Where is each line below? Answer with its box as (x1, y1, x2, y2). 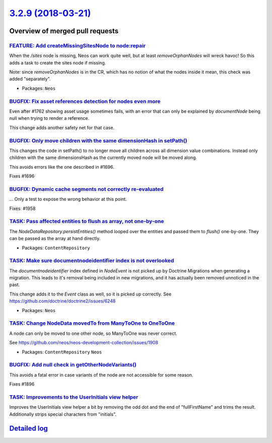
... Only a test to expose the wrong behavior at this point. (9, 196, 127, 202)
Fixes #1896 (9, 381, 35, 387)
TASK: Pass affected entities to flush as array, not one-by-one (9, 218, 164, 225)
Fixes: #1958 (9, 205, 36, 211)
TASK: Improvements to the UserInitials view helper (9, 393, 139, 400)
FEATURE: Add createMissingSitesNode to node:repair (9, 42, 146, 49)
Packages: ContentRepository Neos (22, 349, 102, 355)
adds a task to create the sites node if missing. (9, 59, 106, 65)
